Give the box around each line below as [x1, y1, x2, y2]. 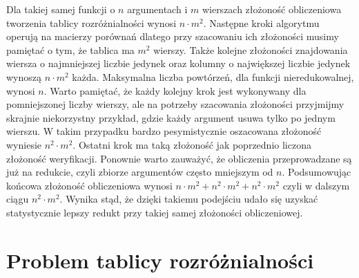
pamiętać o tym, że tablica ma [6, 42, 135, 57]
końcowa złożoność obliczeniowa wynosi [6, 178, 173, 192]
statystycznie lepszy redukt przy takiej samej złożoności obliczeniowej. [6, 205, 303, 219]
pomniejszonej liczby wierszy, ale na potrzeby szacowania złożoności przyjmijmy [6, 97, 345, 111]
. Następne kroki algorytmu [203, 15, 320, 30]
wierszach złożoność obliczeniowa [202, 2, 342, 16]
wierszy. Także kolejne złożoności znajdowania [153, 42, 348, 57]
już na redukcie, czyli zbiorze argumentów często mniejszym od [6, 165, 273, 179]
